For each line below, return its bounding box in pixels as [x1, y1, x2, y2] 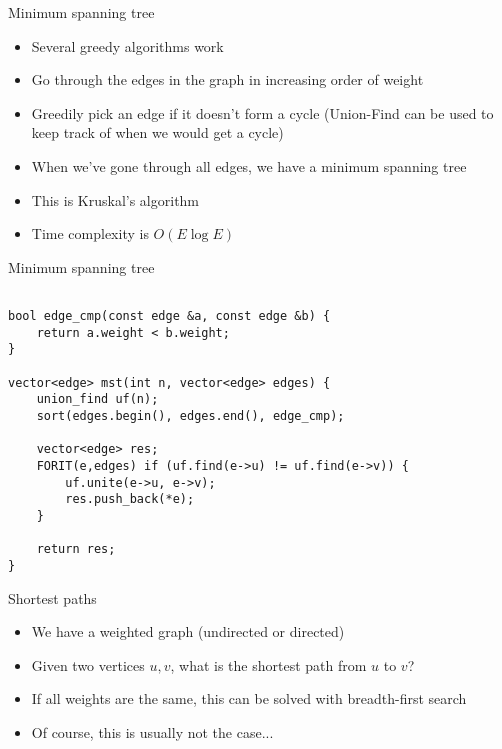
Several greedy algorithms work [31, 35, 224, 56]
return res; [36, 542, 116, 557]
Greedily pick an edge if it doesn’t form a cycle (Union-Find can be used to [31, 102, 494, 123]
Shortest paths [8, 587, 97, 608]
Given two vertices [31, 654, 145, 675]
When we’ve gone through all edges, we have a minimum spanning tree [31, 155, 467, 176]
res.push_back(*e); [65, 492, 195, 507]
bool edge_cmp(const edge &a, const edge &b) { [8, 309, 331, 323]
